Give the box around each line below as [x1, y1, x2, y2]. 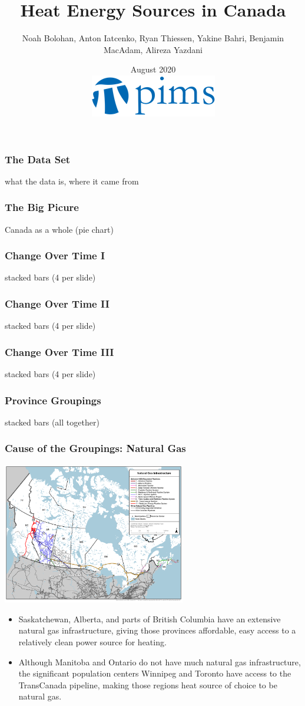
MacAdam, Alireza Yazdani [103, 43, 203, 55]
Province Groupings [5, 392, 101, 407]
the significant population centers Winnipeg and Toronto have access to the [18, 667, 291, 679]
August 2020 [130, 63, 176, 75]
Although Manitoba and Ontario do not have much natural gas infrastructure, [18, 655, 301, 668]
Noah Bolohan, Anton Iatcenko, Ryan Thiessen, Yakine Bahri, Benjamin [22, 32, 284, 44]
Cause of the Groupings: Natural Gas [5, 441, 186, 456]
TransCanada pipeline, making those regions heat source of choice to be [18, 678, 277, 691]
